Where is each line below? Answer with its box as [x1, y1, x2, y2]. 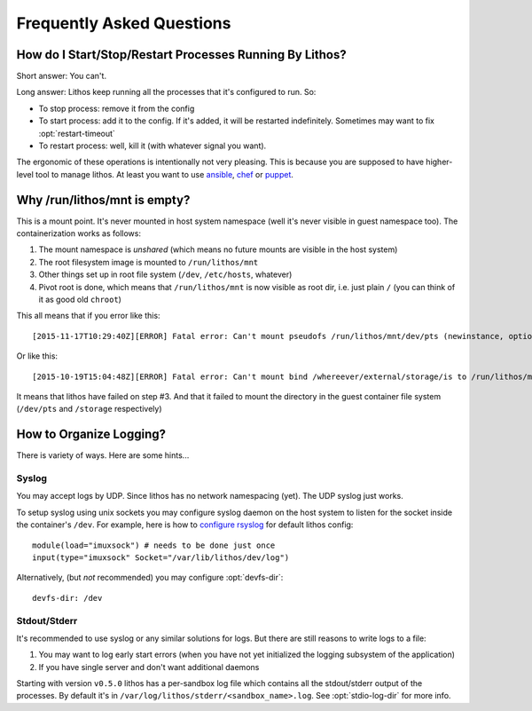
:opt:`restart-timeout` [38, 128, 115, 138]
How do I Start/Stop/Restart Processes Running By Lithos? [16, 47, 347, 62]
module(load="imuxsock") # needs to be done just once [32, 540, 276, 550]
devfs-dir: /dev [32, 593, 103, 603]
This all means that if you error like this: [16, 311, 160, 321]
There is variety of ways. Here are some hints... [16, 450, 190, 461]
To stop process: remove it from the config [38, 103, 195, 114]
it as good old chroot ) [38, 294, 121, 305]
